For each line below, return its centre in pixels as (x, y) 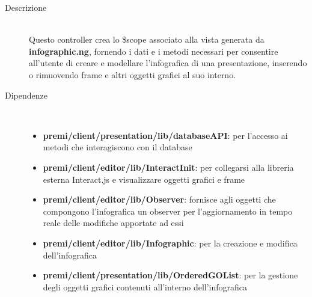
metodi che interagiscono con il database (118, 147)
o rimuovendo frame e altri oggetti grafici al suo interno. (133, 74)
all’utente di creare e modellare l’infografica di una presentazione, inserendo (168, 63)
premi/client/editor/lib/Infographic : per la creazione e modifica (170, 243)
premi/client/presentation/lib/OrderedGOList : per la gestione (170, 275)
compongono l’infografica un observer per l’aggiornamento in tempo (168, 211)
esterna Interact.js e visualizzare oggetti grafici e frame (144, 179)
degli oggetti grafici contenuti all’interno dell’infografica (145, 286)
